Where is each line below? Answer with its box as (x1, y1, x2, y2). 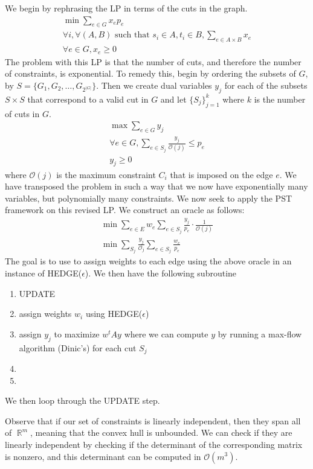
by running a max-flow (218, 327, 302, 340)
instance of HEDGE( (5, 266, 82, 279)
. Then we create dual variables (96, 78, 212, 91)
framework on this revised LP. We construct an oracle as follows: (5, 203, 245, 216)
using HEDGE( (85, 307, 143, 320)
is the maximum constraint (56, 168, 156, 180)
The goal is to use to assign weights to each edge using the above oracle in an (5, 255, 292, 267)
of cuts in (5, 107, 40, 120)
